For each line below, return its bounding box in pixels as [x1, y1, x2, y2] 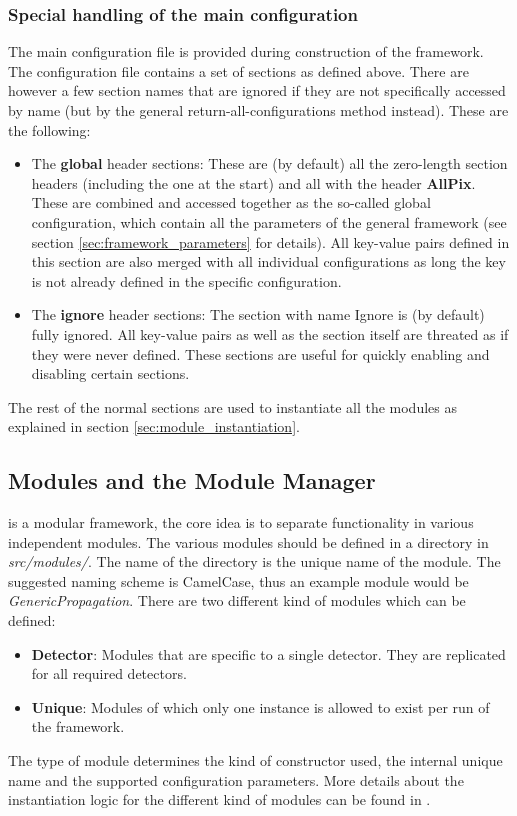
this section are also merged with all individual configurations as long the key [31, 251, 506, 272]
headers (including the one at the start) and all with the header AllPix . [31, 172, 476, 193]
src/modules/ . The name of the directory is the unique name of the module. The [8, 551, 501, 572]
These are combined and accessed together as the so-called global [31, 192, 431, 213]
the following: [8, 119, 91, 140]
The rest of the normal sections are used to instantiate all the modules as [8, 396, 457, 417]
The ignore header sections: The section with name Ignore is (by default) [31, 304, 485, 325]
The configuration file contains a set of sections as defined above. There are [8, 60, 469, 81]
